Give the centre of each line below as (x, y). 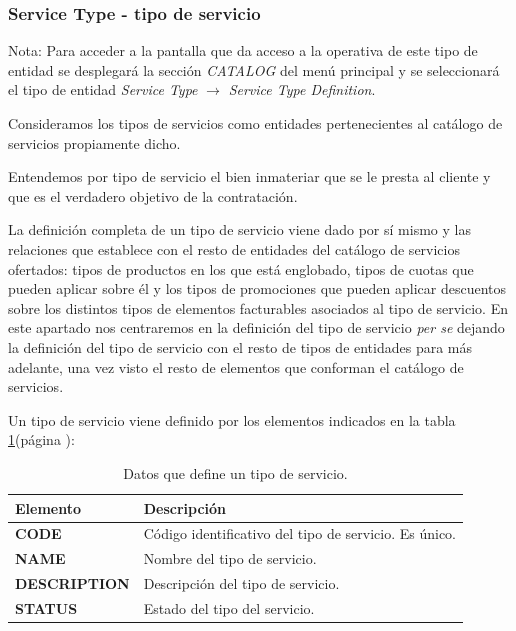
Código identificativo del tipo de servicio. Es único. (299, 533)
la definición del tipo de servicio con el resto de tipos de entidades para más (240, 346)
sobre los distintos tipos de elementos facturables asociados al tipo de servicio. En (258, 307)
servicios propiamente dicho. (94, 142)
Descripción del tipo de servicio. (241, 583)
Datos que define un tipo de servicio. (235, 472)
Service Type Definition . (302, 89)
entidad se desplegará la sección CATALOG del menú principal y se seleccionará (254, 69)
